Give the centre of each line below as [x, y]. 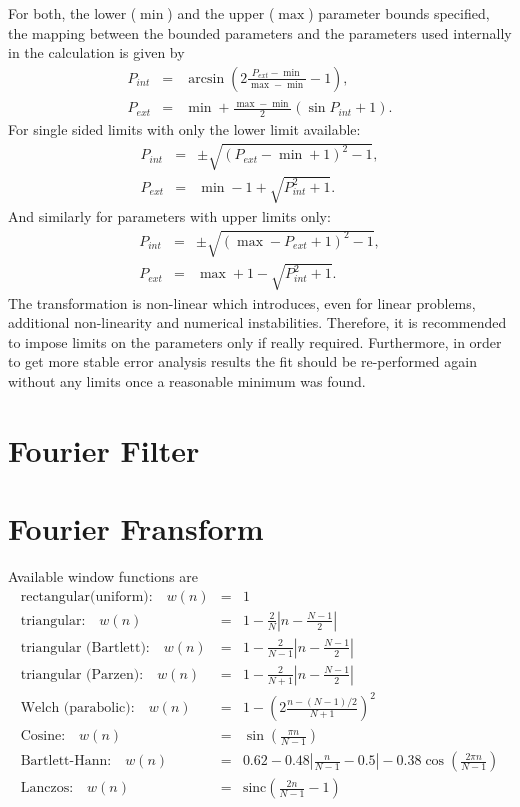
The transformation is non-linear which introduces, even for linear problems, [242, 302]
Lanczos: [47, 788]
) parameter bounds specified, [399, 13]
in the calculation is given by [96, 52]
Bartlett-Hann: [66, 761]
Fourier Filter [104, 449]
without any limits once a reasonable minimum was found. [187, 381]
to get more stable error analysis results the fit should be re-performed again [242, 361]
